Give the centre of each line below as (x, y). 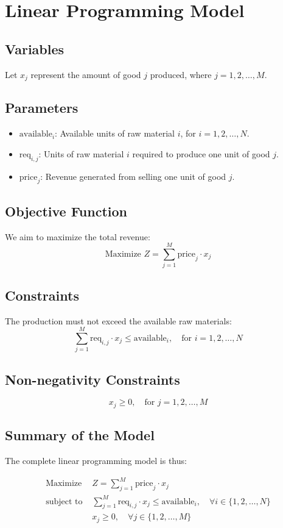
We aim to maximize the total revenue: (78, 236)
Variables (35, 48)
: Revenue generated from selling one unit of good (133, 176)
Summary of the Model (80, 435)
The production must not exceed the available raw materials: (118, 320)
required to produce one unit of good (201, 153)
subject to (64, 501)
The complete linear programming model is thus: (96, 461)
